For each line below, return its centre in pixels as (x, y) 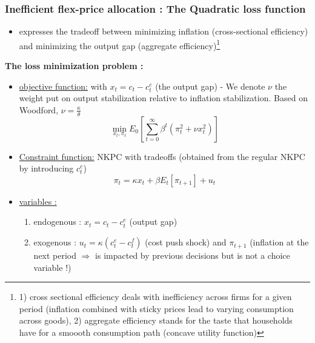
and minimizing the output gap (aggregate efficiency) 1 (120, 44)
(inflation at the (279, 242)
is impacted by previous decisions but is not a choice (193, 255)
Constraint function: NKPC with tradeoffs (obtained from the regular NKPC (162, 156)
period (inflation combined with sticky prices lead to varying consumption (156, 308)
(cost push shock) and (186, 242)
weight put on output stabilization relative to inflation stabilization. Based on (163, 98)
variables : (38, 201)
